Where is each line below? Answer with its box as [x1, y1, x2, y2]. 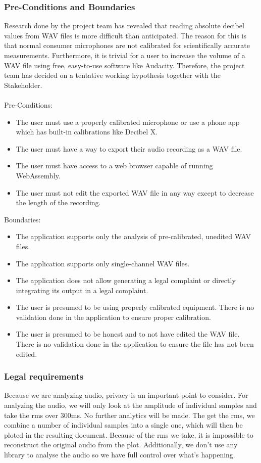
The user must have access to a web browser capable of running [16, 160, 213, 171]
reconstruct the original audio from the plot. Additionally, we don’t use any [4, 439, 238, 450]
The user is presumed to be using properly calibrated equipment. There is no [16, 302, 254, 312]
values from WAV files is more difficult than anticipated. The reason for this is [4, 30, 247, 40]
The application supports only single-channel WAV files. [16, 258, 190, 268]
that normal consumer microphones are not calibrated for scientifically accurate [4, 40, 250, 51]
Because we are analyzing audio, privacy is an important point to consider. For [4, 390, 248, 400]
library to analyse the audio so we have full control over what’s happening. [4, 449, 235, 460]
